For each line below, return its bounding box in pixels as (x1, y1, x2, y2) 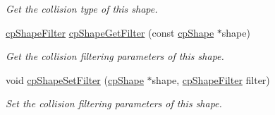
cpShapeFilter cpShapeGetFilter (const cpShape (6, 25, 214, 40)
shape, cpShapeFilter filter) (152, 72, 270, 87)
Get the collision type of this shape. (6, 1, 158, 16)
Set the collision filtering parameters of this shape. (6, 96, 222, 111)
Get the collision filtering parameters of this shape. (6, 49, 224, 63)
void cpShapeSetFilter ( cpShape (6, 72, 144, 87)
